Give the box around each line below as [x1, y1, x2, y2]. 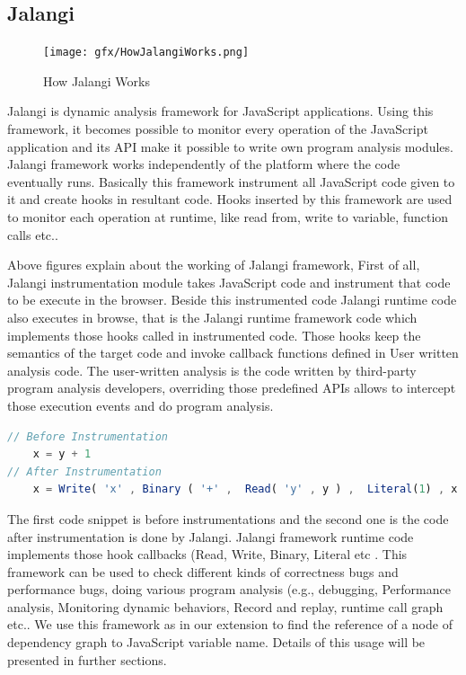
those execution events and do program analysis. [7, 395, 274, 414]
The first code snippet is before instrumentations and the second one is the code [7, 509, 449, 528]
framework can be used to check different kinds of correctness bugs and [7, 562, 399, 581]
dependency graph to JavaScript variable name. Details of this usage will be [7, 633, 426, 652]
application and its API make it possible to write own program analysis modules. [7, 137, 453, 155]
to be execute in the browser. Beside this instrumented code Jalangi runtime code [7, 290, 457, 309]
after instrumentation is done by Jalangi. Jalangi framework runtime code [7, 527, 414, 546]
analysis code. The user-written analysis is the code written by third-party [7, 360, 417, 379]
